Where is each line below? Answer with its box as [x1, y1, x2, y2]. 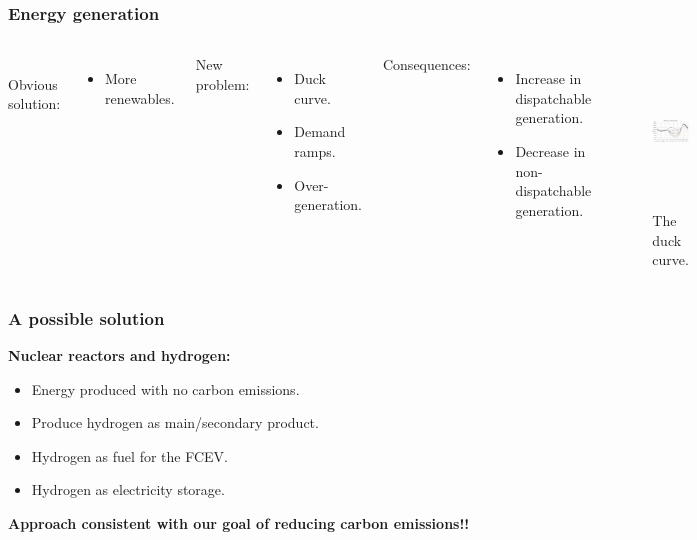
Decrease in [515, 141, 586, 161]
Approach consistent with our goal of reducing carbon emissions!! [8, 512, 470, 533]
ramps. [294, 141, 336, 161]
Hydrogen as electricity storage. [31, 479, 225, 500]
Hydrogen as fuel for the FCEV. [31, 445, 228, 466]
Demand [294, 121, 346, 142]
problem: [195, 73, 250, 94]
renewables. [105, 87, 175, 108]
